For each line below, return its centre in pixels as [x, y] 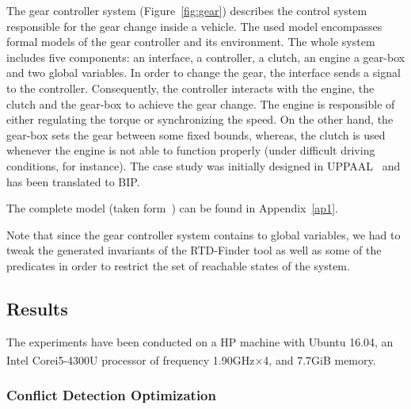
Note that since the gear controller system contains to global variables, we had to [204, 234]
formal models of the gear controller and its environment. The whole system [191, 42]
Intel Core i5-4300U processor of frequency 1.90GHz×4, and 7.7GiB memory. [191, 359]
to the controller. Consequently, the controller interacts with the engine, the [190, 88]
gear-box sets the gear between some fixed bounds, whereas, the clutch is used [196, 134]
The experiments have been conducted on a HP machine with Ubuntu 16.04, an [200, 341]
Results [37, 308]
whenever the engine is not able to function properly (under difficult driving [191, 150]
